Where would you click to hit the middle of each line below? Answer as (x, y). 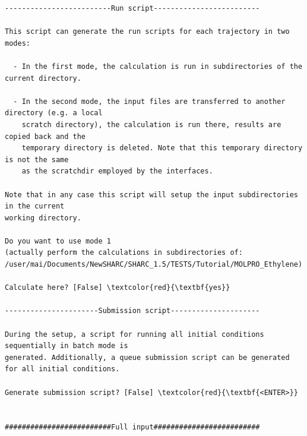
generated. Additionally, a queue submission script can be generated (147, 357)
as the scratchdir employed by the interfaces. (117, 171)
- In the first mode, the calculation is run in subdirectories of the (158, 66)
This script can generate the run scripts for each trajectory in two (147, 32)
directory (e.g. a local (54, 113)
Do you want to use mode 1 (58, 241)
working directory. (43, 218)
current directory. (43, 78)
